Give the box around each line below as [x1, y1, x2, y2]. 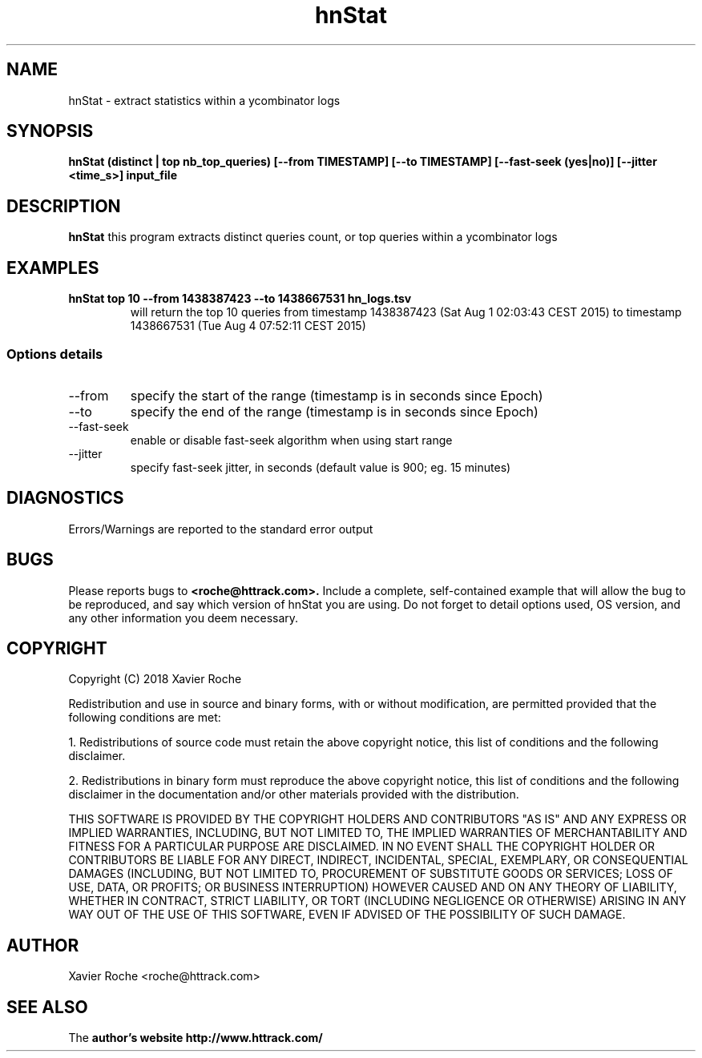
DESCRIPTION [6, 195, 121, 216]
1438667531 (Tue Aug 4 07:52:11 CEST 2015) [130, 319, 366, 333]
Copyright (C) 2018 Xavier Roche [68, 672, 242, 686]
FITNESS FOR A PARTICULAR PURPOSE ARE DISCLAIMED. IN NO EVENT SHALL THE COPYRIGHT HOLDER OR [68, 839, 655, 854]
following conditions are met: [68, 710, 221, 725]
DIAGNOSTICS [6, 488, 124, 509]
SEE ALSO [6, 996, 88, 1017]
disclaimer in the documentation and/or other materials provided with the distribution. [68, 787, 519, 802]
